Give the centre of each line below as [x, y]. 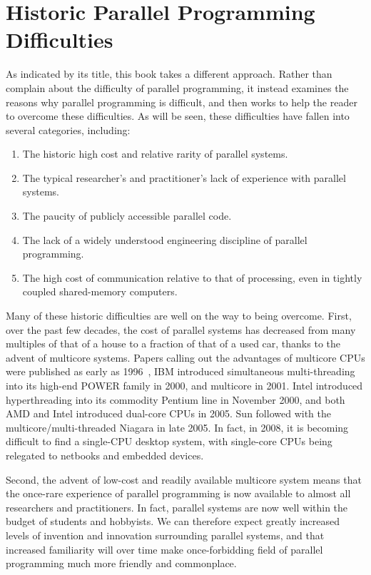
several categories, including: [68, 129]
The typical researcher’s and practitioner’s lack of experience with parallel [184, 177]
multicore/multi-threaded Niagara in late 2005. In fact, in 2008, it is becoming [177, 427]
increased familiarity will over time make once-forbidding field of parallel [164, 549]
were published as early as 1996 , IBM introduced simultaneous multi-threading [181, 371]
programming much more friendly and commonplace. [121, 563]
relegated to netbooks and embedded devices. [105, 455]
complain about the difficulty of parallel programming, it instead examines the [177, 87]
